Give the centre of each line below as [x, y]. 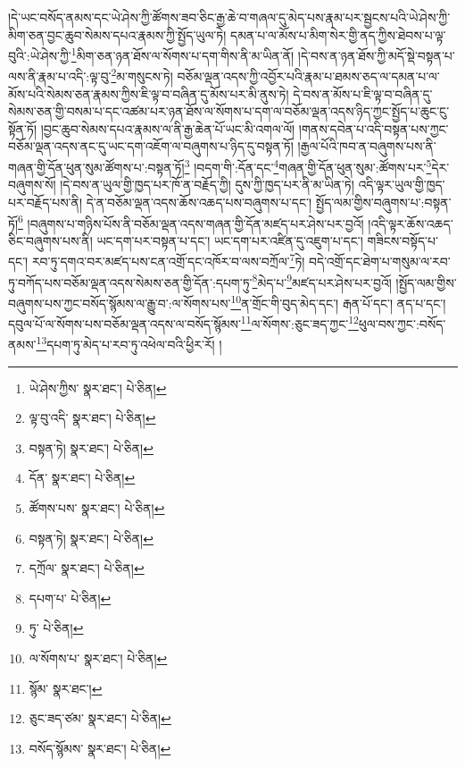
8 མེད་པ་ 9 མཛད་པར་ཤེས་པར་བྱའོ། [322, 281]
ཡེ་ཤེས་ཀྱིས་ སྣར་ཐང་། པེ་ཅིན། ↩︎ [98, 388]
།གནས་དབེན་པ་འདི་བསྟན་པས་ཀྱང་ [374, 128]
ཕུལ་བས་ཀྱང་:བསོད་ [402, 323]
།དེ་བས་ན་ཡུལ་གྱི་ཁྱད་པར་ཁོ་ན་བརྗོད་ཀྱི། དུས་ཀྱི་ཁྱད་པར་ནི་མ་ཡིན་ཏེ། [207, 185]
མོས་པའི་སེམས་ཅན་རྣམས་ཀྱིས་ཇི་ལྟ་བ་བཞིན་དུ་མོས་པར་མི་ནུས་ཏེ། [149, 93]
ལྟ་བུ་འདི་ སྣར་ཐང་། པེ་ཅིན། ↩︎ [92, 418]
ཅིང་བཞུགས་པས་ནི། [50, 240]
